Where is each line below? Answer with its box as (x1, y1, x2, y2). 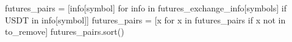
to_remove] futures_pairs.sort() (5, 25, 124, 38)
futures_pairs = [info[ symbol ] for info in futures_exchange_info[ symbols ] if (5, 2, 287, 14)
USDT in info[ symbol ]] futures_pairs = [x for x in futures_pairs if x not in (5, 13, 286, 26)
